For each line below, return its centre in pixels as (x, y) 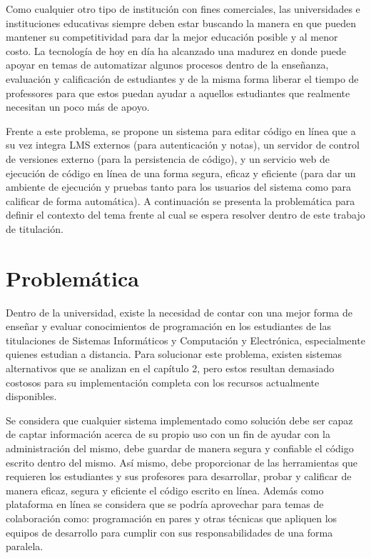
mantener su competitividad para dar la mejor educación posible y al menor (172, 37)
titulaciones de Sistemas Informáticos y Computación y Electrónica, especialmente (185, 340)
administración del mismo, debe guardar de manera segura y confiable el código (180, 448)
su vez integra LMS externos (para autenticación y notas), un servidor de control (183, 145)
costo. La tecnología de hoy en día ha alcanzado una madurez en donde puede (176, 50)
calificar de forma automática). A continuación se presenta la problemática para (181, 200)
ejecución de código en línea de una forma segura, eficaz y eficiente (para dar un (181, 173)
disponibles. (31, 396)
